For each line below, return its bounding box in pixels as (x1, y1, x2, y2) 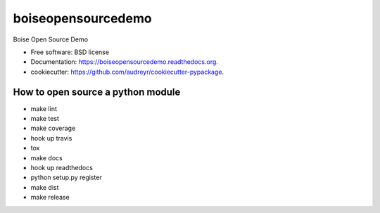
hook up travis (30, 134, 72, 142)
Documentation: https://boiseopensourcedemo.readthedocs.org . (30, 58, 218, 66)
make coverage (30, 124, 76, 133)
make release (30, 193, 70, 202)
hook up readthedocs (30, 163, 93, 172)
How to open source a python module (13, 86, 181, 98)
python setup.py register (30, 173, 102, 182)
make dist (30, 183, 59, 191)
